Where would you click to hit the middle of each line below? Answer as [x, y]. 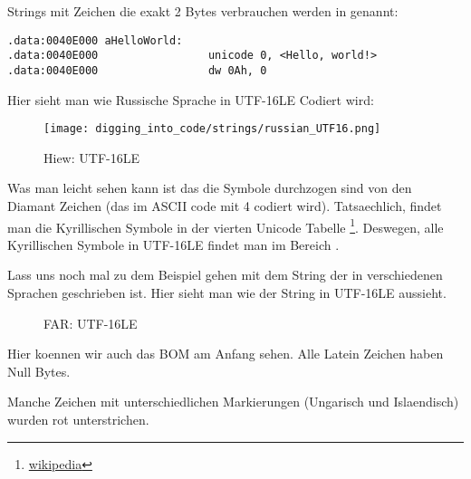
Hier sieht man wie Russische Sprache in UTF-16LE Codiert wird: [191, 99]
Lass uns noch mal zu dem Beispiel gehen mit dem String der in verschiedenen [225, 275]
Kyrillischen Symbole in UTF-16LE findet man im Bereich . [173, 244]
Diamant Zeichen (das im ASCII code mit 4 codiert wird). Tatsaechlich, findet [225, 206]
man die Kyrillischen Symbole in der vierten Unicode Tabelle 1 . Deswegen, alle [226, 225]
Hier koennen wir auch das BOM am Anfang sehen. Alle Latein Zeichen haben [226, 354]
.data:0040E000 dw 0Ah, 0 [137, 70]
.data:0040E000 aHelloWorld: [95, 40]
